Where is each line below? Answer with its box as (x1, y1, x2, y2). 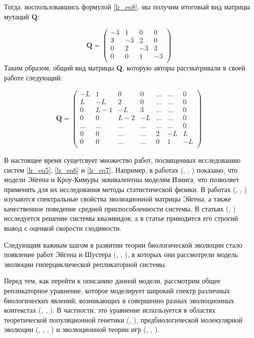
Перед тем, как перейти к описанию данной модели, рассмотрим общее (4, 275, 221, 286)
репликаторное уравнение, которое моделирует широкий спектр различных (4, 285, 230, 296)
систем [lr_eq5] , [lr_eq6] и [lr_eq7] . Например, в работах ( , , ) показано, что (4, 164, 238, 175)
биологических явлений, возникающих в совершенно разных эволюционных (4, 295, 235, 305)
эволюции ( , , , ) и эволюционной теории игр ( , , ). (4, 324, 160, 335)
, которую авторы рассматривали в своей (122, 63, 246, 73)
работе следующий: (4, 72, 63, 82)
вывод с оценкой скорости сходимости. (4, 223, 122, 233)
